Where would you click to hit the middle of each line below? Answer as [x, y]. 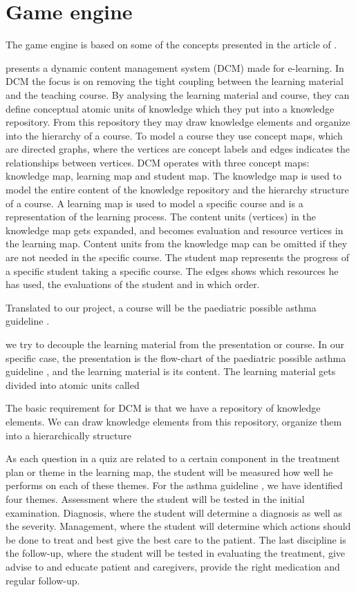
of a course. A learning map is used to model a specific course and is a [154, 203]
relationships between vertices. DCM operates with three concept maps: [158, 162]
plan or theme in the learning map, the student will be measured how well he [169, 471]
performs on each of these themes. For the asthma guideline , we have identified [174, 485]
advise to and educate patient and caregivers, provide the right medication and [173, 566]
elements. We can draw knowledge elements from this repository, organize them [174, 421]
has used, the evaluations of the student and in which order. [133, 284]
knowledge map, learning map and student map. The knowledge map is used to [174, 176]
